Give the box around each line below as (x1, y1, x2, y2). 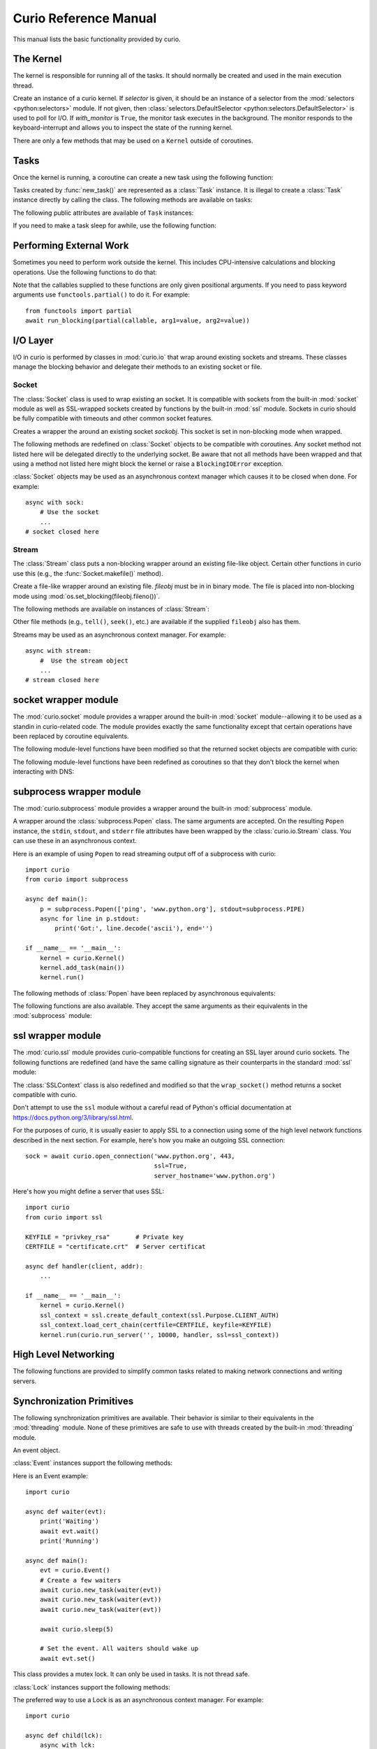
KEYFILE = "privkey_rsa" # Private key (25, 1233, 184, 1241)
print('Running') (39, 1537, 99, 1545)
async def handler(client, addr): (25, 1262, 143, 1270)
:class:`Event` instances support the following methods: (13, 1459, 172, 1467)
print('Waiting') (39, 1517, 99, 1525)
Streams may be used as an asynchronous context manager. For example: (13, 630, 226, 639)
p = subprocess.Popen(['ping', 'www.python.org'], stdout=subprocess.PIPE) (39, 905, 305, 913)
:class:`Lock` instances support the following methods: (13, 1683, 170, 1691)
